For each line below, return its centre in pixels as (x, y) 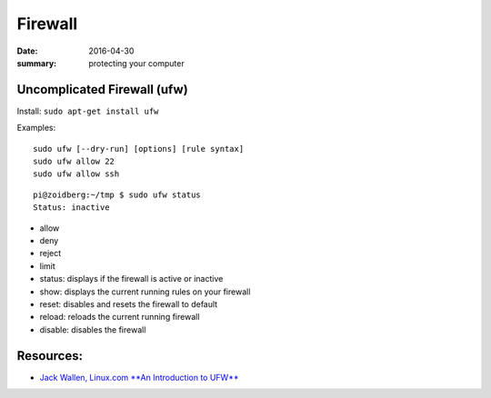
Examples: (36, 128)
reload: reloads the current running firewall (120, 317)
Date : (27, 51)
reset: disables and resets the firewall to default (129, 303)
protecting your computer (137, 63)
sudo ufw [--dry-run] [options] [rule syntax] (139, 149)
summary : (37, 63)
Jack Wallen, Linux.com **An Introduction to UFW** (139, 377)
